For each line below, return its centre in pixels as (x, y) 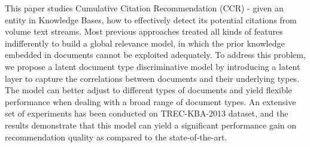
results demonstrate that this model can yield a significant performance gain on (151, 125)
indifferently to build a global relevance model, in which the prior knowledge (145, 43)
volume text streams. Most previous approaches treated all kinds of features (144, 31)
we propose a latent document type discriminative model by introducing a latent (153, 66)
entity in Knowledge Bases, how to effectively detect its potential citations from (151, 19)
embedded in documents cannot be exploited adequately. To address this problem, (155, 55)
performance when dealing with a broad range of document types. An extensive (151, 101)
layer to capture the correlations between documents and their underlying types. (152, 78)
